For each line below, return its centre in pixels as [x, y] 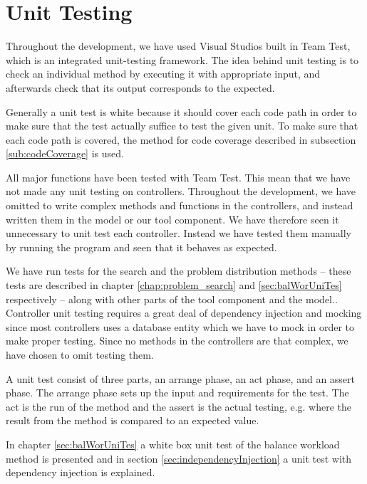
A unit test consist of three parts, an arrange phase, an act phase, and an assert [181, 378]
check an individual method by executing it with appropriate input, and [163, 74]
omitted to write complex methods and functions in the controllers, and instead [180, 205]
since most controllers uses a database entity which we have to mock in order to [180, 326]
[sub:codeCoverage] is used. [65, 153]
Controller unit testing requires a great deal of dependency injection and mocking [184, 313]
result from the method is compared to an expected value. [133, 420]
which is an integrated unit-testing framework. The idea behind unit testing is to [182, 59]
